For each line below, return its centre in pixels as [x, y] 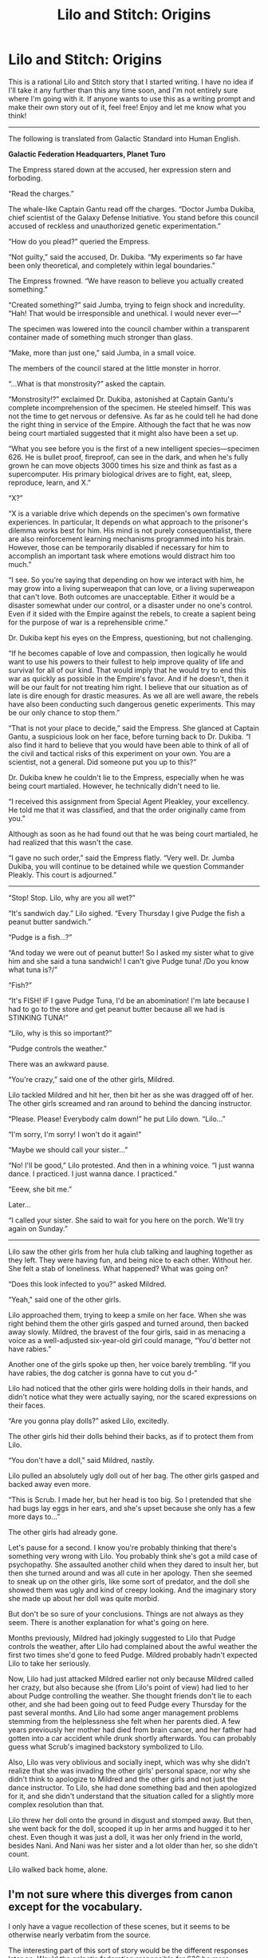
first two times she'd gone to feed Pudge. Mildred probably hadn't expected [133, 1655]
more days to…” [34, 1516]
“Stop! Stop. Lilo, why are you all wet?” [72, 898]
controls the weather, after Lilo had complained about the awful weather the [133, 1646]
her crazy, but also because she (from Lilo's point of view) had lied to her [128, 1687]
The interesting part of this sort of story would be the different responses [128, 1950]
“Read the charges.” [41, 193]
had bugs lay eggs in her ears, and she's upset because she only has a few [132, 1508]
